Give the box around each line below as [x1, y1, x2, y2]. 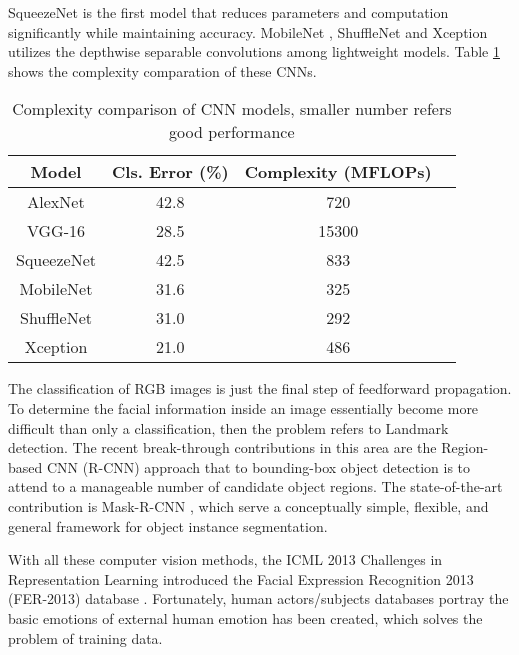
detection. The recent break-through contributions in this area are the [8, 437, 437, 458]
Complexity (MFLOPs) [244, 160, 432, 184]
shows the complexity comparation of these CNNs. [8, 60, 317, 81]
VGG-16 [26, 219, 85, 243]
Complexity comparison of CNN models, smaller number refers [12, 97, 452, 121]
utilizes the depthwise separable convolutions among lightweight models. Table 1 [8, 41, 500, 62]
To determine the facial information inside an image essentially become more [8, 397, 479, 418]
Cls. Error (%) [111, 160, 229, 184]
